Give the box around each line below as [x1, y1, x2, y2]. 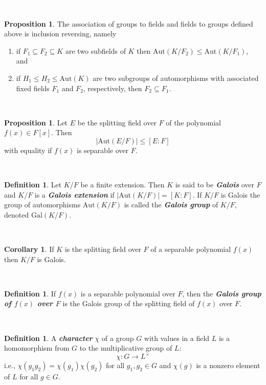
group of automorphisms [4, 199, 81, 210]
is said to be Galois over [175, 179, 254, 190]
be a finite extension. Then [80, 179, 165, 190]
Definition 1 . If [4, 288, 56, 298]
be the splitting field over [77, 117, 157, 127]
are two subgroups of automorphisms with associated [93, 72, 259, 83]
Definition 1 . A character [4, 332, 93, 343]
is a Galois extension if [34, 189, 115, 200]
